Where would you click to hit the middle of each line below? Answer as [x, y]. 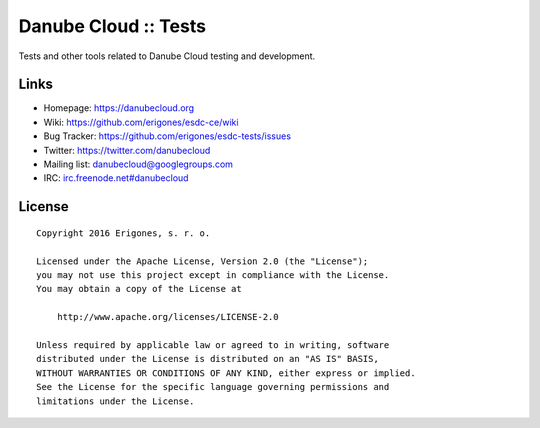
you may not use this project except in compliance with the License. [213, 274]
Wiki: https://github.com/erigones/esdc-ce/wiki [141, 122]
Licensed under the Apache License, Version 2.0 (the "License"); [202, 261]
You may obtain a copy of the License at [139, 289]
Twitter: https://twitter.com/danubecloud [127, 150]
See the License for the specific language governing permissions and [213, 387]
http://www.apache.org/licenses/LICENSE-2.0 [167, 317]
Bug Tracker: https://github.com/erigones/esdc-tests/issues [167, 136]
